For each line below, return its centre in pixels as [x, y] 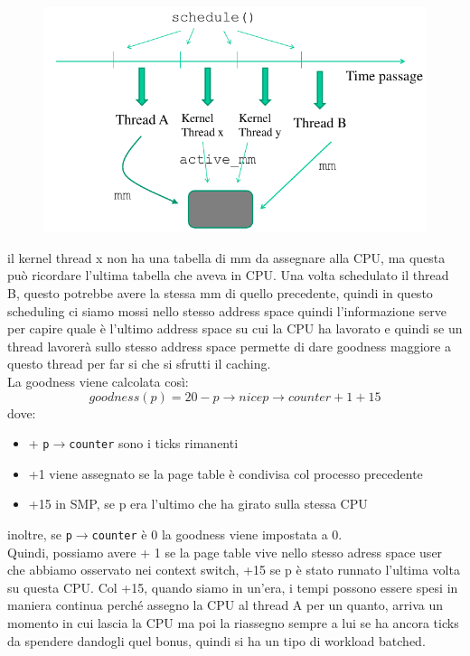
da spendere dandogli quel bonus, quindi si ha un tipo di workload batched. [216, 640]
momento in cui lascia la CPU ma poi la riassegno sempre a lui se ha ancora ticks [233, 623]
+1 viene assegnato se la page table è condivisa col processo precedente [226, 473]
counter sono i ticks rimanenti [154, 443]
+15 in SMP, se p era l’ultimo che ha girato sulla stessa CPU [198, 504]
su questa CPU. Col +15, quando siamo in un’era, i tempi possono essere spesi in [233, 587]
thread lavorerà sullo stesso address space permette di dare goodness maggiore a [229, 346]
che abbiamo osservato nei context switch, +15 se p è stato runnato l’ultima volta [234, 570]
